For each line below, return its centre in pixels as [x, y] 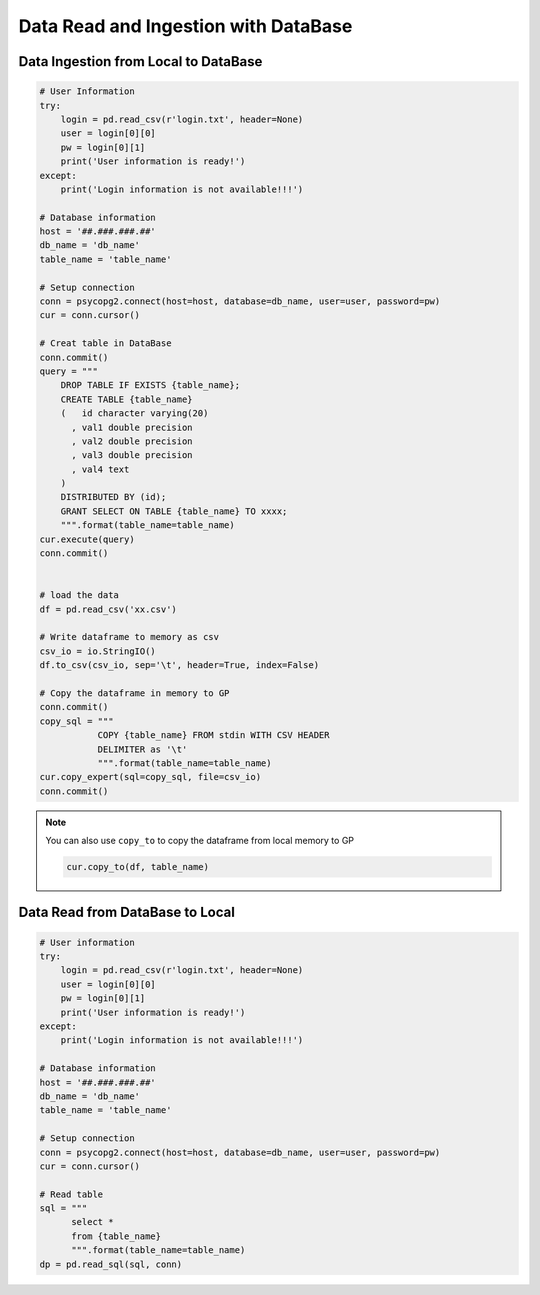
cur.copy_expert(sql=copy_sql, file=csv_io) [150, 777]
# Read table [71, 1194]
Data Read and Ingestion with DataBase [185, 26]
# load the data [79, 595]
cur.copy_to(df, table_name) [138, 867]
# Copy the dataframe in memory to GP [134, 693]
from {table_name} [116, 1236]
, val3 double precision [132, 455]
